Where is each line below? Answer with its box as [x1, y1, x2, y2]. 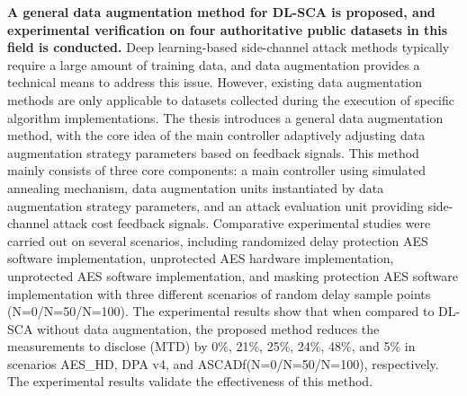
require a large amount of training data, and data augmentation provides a [7, 55, 420, 74]
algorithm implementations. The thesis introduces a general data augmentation [7, 108, 444, 127]
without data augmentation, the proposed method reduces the [37, 319, 380, 338]
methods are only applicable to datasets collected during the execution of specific [7, 90, 454, 109]
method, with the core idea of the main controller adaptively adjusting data [7, 126, 426, 145]
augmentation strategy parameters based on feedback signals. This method [7, 143, 419, 162]
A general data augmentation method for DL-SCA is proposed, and [7, 3, 436, 21]
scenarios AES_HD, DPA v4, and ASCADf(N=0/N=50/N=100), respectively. [7, 354, 439, 373]
